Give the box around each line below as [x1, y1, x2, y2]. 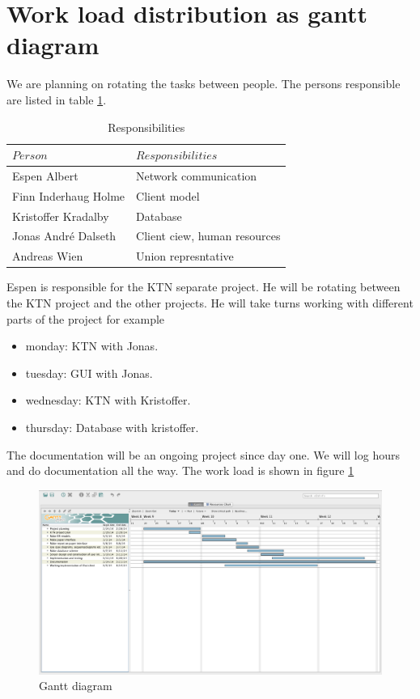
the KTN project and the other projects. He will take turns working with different [6, 294, 414, 311]
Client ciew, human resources [136, 227, 281, 244]
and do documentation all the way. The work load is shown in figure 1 [6, 462, 354, 479]
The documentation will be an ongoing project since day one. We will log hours [6, 446, 400, 463]
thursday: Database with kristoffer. [25, 418, 199, 435]
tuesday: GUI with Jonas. [25, 364, 153, 381]
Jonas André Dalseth [12, 227, 117, 244]
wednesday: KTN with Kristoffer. [25, 392, 191, 409]
